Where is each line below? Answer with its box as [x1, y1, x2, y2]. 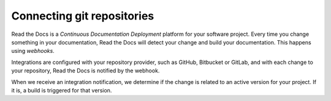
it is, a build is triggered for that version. [11, 86, 112, 94]
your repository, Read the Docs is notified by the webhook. [11, 67, 160, 74]
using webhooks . [11, 47, 55, 55]
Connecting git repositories [11, 9, 154, 23]
